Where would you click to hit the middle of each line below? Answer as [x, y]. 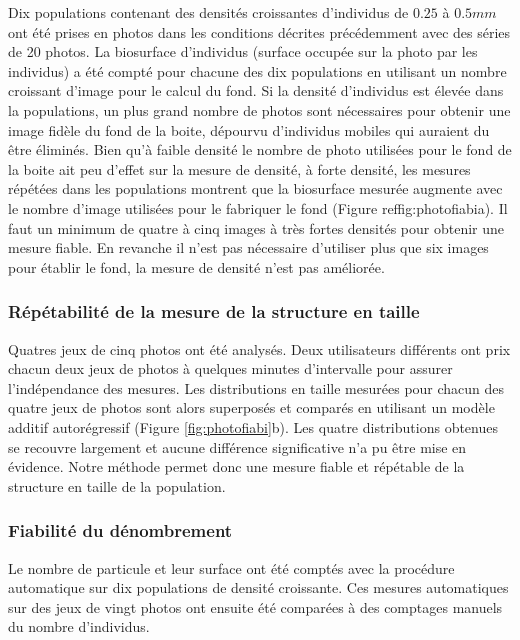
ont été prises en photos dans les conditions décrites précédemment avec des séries [259, 31]
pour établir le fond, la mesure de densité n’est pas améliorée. [196, 266]
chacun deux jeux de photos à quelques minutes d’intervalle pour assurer [230, 368]
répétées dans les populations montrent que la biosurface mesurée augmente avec [255, 188]
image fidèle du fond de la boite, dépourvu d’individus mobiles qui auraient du [249, 129]
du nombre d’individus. [79, 626]
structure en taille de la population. [117, 485]
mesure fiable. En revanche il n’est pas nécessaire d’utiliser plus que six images [248, 247]
